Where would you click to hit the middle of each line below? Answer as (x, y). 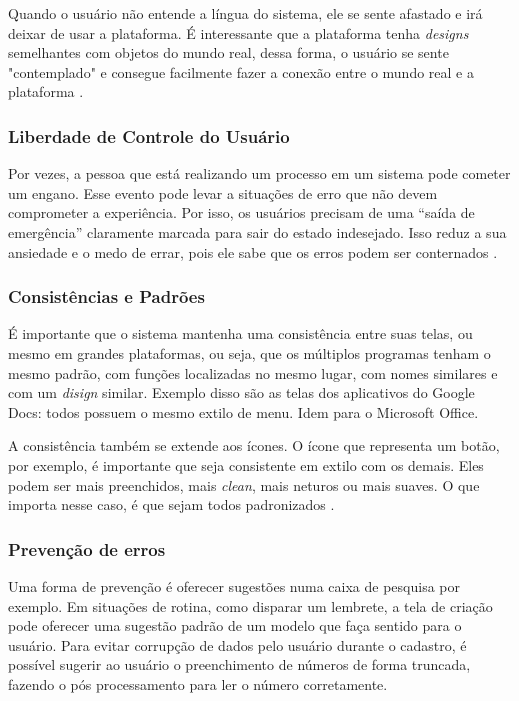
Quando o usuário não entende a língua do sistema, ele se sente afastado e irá (245, 13)
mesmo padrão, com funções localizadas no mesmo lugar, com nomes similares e (253, 372)
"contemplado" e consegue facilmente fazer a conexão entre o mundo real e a (241, 71)
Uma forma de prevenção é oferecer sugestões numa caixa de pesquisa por (234, 585)
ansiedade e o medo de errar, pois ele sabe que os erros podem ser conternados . (253, 251)
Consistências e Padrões (106, 296)
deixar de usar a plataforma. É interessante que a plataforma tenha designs (238, 32)
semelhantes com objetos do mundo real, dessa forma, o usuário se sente (228, 52)
